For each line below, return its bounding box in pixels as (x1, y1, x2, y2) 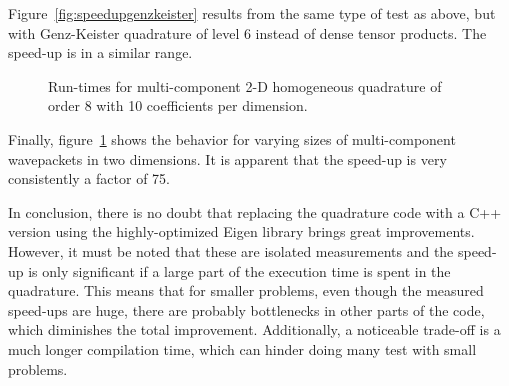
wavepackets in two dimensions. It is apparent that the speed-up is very (8, 148, 447, 169)
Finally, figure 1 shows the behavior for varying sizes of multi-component (8, 128, 456, 149)
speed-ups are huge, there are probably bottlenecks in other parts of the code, (8, 299, 485, 320)
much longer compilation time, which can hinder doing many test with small (8, 338, 477, 359)
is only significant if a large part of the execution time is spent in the (28, 260, 451, 281)
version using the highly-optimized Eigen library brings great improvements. (8, 221, 475, 242)
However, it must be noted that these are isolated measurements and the (8, 240, 454, 261)
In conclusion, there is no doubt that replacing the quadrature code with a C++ (8, 201, 502, 222)
